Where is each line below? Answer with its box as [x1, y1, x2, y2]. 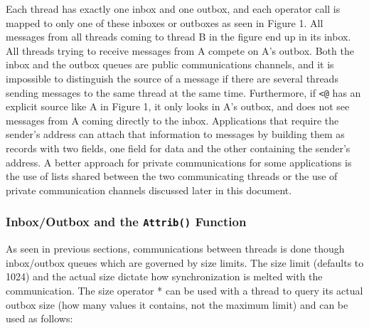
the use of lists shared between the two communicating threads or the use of [6, 169, 338, 184]
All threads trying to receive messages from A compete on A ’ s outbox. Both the [6, 43, 354, 58]
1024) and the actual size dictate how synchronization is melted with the [6, 269, 323, 284]
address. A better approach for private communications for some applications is [6, 154, 352, 169]
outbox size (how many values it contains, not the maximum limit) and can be [6, 297, 348, 312]
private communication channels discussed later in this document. [6, 182, 292, 197]
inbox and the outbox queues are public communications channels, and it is [6, 57, 334, 72]
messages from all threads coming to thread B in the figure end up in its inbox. [6, 29, 351, 44]
